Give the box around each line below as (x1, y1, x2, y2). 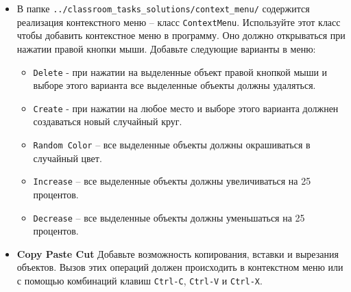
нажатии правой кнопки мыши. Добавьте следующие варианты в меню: (16, 41, 316, 55)
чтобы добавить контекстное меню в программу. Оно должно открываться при (16, 28, 346, 42)
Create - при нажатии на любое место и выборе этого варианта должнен (33, 101, 339, 115)
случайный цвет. (33, 150, 102, 165)
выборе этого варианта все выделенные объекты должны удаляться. (33, 78, 316, 92)
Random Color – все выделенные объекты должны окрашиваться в (33, 137, 311, 151)
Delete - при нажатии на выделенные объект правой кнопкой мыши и (33, 64, 328, 79)
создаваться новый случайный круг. (33, 114, 182, 129)
